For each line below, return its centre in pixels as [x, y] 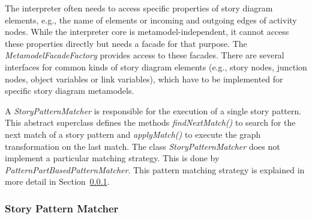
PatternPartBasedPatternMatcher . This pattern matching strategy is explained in [155, 169]
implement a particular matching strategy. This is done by [112, 158]
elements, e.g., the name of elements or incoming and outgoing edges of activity [151, 20]
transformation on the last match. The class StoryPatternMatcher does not [142, 146]
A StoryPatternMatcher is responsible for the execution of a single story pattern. [153, 110]
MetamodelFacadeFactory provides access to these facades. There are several [145, 55]
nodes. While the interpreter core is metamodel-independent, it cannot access [147, 32]
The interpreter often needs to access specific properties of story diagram [139, 8]
